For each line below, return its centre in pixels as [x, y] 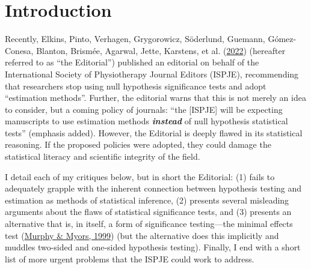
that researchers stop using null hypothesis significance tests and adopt [136, 86]
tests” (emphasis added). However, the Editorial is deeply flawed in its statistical [154, 132]
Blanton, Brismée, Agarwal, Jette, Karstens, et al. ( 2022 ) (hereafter [161, 50]
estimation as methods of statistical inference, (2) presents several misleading [147, 200]
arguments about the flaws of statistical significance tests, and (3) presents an [148, 212]
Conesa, [19, 50]
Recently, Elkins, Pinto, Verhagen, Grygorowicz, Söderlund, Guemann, [135, 39]
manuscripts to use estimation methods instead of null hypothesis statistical [146, 121]
